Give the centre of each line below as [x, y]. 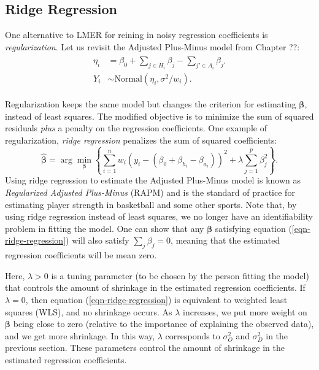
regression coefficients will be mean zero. [81, 255]
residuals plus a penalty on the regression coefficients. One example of [136, 128]
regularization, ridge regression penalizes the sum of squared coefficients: [141, 140]
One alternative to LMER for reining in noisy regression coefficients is [136, 35]
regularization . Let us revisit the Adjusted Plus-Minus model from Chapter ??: [152, 46]
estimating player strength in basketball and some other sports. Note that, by [151, 204]
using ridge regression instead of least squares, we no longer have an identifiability [159, 216]
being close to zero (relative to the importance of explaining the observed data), [163, 324]
